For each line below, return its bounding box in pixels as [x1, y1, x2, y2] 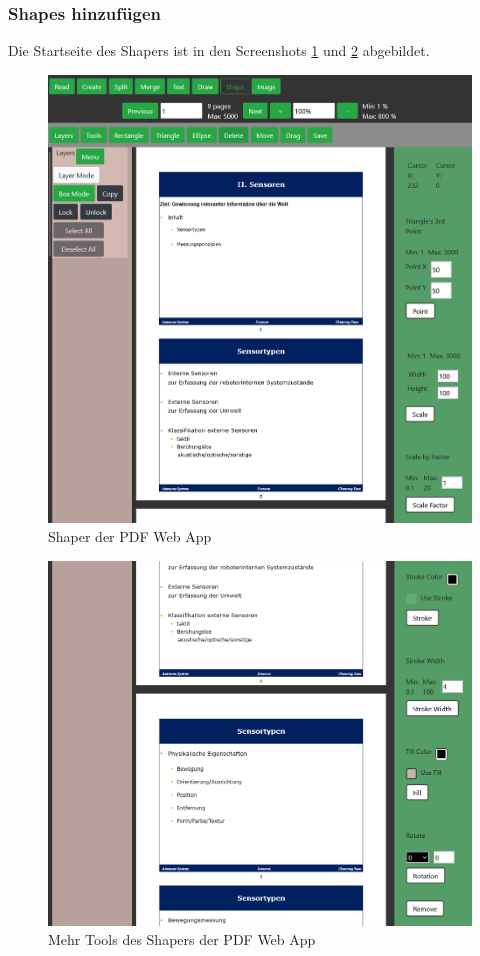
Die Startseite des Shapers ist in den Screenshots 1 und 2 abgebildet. [8, 40, 430, 61]
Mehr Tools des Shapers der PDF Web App [48, 929, 316, 950]
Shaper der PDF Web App [48, 526, 212, 547]
